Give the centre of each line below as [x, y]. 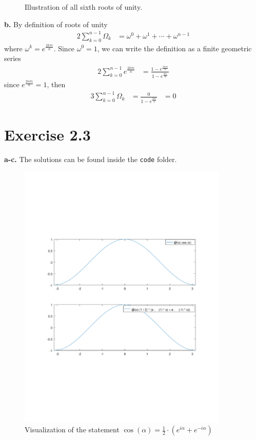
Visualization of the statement [72, 429]
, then [56, 84]
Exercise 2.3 [47, 134]
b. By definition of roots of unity [56, 24]
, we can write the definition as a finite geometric [174, 48]
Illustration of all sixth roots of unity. [84, 7]
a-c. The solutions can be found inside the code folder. [91, 159]
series [13, 58]
